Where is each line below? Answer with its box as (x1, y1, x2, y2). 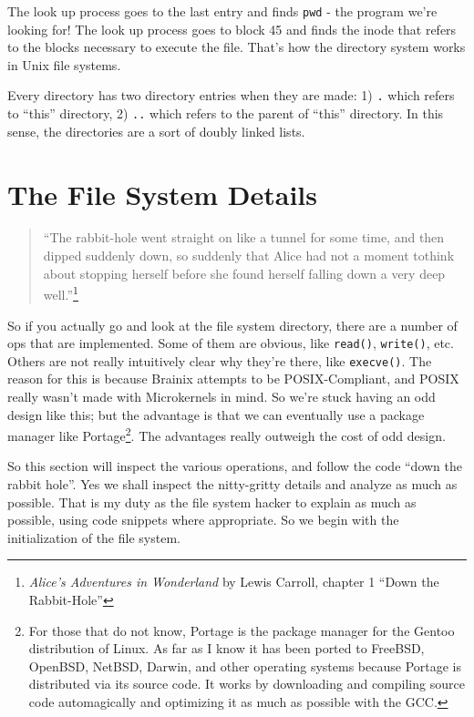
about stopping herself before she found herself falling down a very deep (43, 263, 446, 282)
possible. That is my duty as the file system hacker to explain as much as (7, 492, 417, 511)
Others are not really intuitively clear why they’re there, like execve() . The (7, 351, 432, 370)
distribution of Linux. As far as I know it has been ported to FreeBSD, (28, 639, 425, 658)
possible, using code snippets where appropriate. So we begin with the (7, 510, 399, 529)
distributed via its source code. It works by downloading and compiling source (28, 674, 465, 693)
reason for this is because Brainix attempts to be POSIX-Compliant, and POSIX (7, 369, 459, 388)
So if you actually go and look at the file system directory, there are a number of (7, 315, 458, 334)
